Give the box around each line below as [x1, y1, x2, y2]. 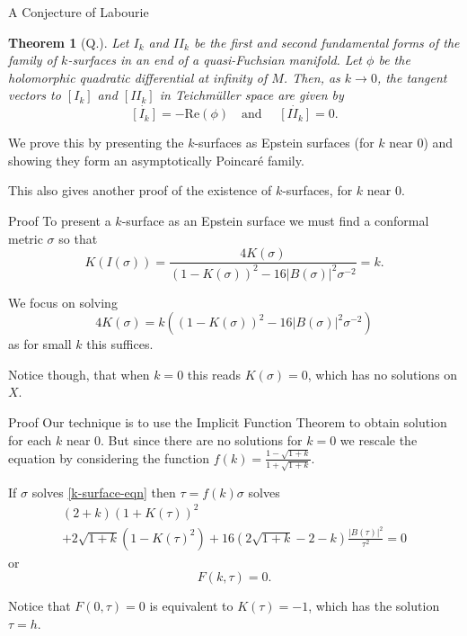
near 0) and [389, 133, 454, 152]
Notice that [8, 596, 71, 615]
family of [8, 50, 57, 69]
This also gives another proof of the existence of [8, 181, 272, 200]
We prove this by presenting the [8, 133, 184, 152]
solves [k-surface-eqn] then [31, 482, 176, 501]
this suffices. [86, 335, 154, 354]
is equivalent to [149, 596, 233, 615]
